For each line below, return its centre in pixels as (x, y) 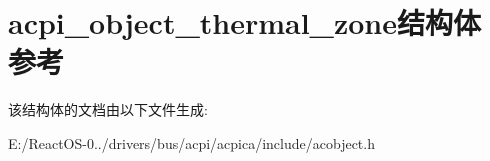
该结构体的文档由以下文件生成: (108, 109)
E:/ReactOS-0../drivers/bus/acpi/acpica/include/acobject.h (191, 142)
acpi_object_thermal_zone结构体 (244, 22)
